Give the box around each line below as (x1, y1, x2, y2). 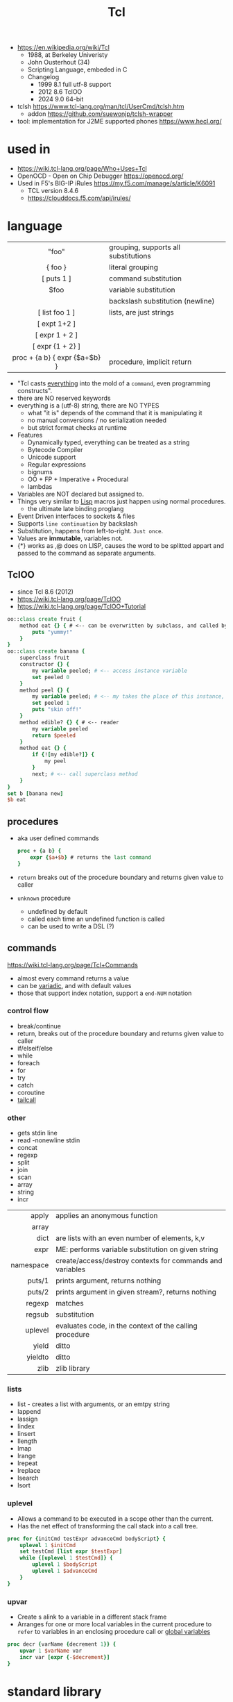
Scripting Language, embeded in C (27, 65, 128, 74)
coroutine (17, 1088, 45, 1096)
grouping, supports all (108, 242, 180, 252)
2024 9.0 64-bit (37, 95, 84, 103)
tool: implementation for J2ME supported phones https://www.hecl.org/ (17, 117, 222, 126)
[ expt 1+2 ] (37, 319, 76, 328)
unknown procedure (17, 894, 71, 902)
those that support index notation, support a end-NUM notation (17, 989, 192, 997)
